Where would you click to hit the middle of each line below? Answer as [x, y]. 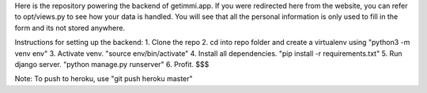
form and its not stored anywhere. [70, 28]
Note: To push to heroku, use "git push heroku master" [104, 79]
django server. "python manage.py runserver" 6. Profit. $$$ [112, 64]
